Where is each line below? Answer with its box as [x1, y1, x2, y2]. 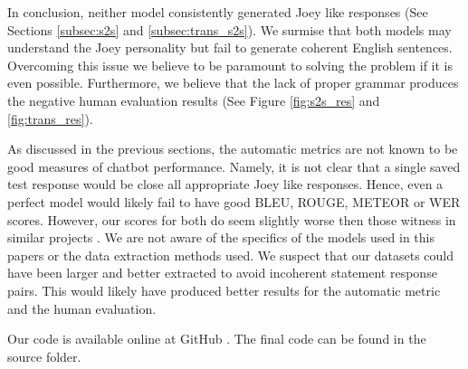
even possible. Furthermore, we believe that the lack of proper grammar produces [7, 73, 459, 92]
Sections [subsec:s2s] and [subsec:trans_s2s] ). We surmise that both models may [7, 20, 452, 39]
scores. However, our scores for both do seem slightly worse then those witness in [7, 210, 456, 229]
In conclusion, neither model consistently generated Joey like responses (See [7, 3, 428, 21]
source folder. [7, 346, 81, 365]
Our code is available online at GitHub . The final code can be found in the [7, 329, 426, 348]
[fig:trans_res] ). [7, 109, 93, 128]
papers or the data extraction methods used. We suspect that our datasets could [7, 245, 454, 264]
